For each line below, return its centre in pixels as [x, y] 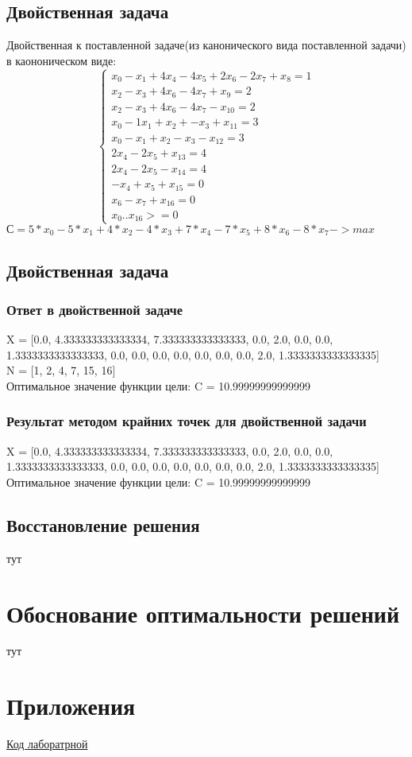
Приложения [71, 706]
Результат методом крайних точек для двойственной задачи [187, 421]
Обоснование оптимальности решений [203, 613]
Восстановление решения [103, 524]
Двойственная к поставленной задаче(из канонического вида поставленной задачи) [206, 45]
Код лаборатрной [47, 744]
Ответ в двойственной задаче [95, 309]
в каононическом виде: [62, 60]
